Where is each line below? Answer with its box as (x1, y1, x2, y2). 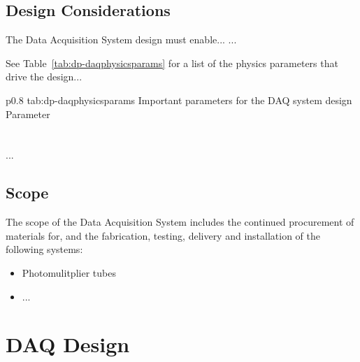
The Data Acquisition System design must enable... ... (6, 32, 237, 47)
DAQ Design (6, 330, 130, 359)
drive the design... (6, 69, 82, 84)
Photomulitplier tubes (22, 265, 116, 280)
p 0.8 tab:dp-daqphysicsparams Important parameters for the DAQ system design (6, 92, 352, 107)
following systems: (6, 242, 83, 256)
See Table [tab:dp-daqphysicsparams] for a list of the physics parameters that (6, 55, 338, 70)
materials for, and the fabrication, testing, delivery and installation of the (6, 228, 321, 242)
